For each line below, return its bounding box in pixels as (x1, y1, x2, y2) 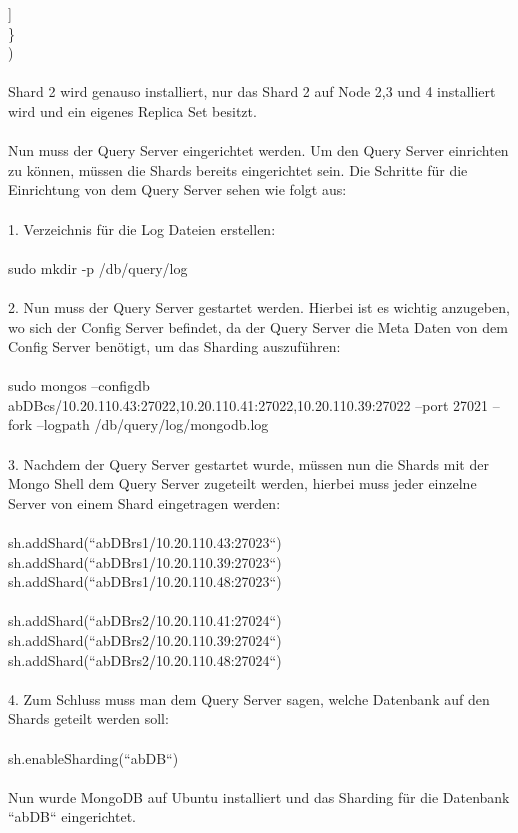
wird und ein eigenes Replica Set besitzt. (8, 100, 257, 121)
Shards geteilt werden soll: (8, 708, 169, 729)
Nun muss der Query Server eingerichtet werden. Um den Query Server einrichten (8, 140, 509, 161)
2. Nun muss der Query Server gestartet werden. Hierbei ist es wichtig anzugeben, (8, 296, 510, 317)
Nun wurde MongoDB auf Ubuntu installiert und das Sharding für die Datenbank (8, 786, 510, 807)
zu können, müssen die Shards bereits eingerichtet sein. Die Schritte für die (8, 159, 468, 180)
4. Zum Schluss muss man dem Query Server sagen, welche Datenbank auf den (8, 688, 490, 709)
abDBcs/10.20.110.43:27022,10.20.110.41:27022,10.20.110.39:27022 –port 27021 (8, 394, 489, 415)
